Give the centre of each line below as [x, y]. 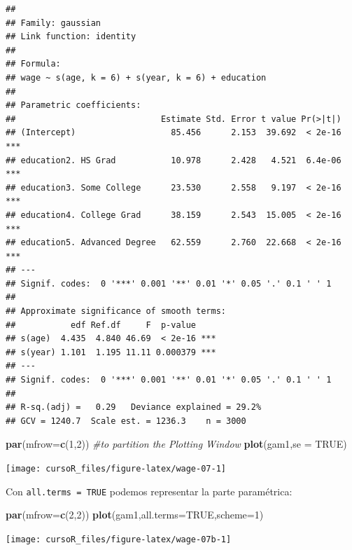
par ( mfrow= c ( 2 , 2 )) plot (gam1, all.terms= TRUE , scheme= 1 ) [135, 515]
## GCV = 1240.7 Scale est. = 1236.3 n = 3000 [126, 421]
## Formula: [33, 64]
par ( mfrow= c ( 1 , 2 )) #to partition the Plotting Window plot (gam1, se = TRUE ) [176, 444]
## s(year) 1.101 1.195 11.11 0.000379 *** [111, 352]
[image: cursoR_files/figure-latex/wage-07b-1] [119, 539]
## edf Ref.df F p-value [101, 325]
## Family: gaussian [54, 23]
